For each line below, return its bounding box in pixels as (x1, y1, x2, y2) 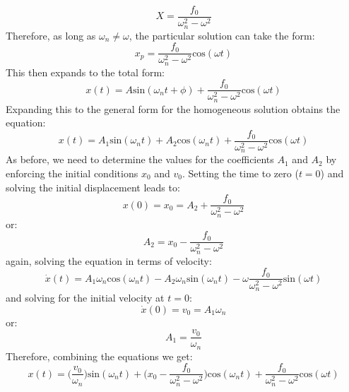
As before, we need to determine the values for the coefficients (6, 152, 274, 167)
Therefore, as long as (6, 28, 96, 42)
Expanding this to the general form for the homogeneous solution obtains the (6, 101, 341, 116)
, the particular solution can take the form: (129, 28, 315, 42)
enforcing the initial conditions (6, 166, 138, 181)
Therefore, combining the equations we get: (6, 348, 193, 363)
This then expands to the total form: (6, 64, 165, 79)
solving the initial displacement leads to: (6, 179, 180, 194)
